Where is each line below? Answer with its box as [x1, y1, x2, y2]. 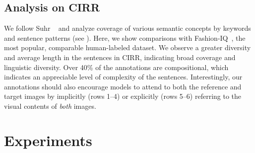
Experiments [4, 130, 92, 150]
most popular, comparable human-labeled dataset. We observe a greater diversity [4, 42, 251, 53]
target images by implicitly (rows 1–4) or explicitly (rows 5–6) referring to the [4, 91, 242, 101]
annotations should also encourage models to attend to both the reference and [4, 81, 242, 91]
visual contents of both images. [4, 100, 96, 111]
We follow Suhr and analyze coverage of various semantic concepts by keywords [4, 23, 251, 33]
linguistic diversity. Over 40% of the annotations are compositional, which [4, 62, 229, 72]
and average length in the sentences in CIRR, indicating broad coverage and [4, 52, 236, 62]
